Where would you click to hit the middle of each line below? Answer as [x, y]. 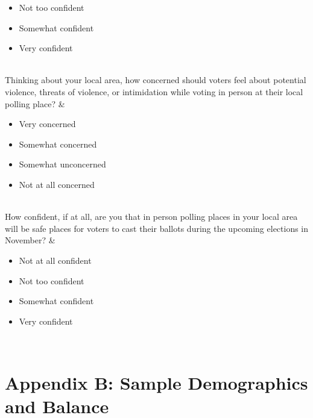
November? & [30, 240]
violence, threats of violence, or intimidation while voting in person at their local [154, 91]
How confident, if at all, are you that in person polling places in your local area [151, 217]
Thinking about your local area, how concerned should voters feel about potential [156, 80]
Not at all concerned [57, 184]
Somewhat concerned [58, 144]
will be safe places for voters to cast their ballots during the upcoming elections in [157, 228]
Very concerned [47, 124]
